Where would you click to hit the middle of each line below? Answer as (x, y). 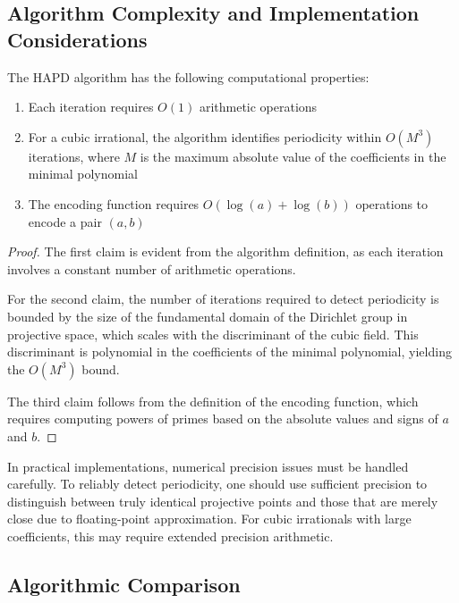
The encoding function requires (114, 203)
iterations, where (74, 156)
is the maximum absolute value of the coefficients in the (293, 156)
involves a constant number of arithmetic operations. (152, 268)
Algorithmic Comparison (124, 584)
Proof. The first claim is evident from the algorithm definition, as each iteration (225, 251)
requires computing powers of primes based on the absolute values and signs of (223, 419)
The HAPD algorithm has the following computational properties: (188, 76)
